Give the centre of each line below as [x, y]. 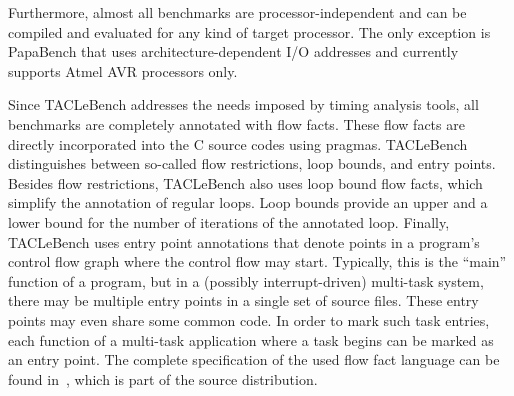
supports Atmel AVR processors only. [123, 70]
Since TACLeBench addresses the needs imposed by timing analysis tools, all [243, 104]
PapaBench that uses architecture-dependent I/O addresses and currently [233, 51]
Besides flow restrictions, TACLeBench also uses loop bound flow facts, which [245, 182]
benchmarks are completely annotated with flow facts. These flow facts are [236, 123]
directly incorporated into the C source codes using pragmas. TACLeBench [238, 143]
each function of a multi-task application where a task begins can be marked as [251, 339]
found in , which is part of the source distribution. [163, 378]
